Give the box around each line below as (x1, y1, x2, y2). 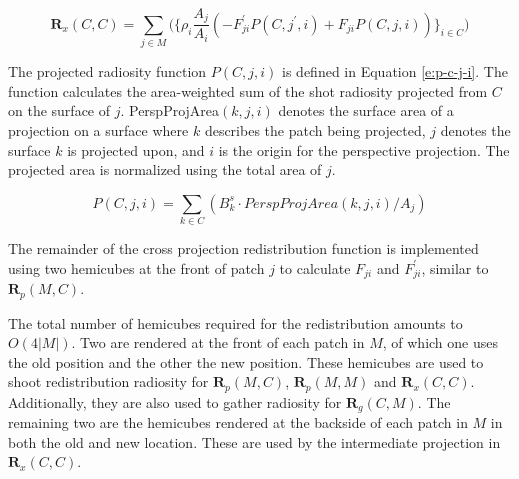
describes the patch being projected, (204, 120, 426, 140)
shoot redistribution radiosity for (8, 371, 209, 392)
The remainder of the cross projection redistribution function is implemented (8, 238, 479, 259)
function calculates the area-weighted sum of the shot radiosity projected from (8, 80, 488, 101)
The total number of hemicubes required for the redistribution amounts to (8, 312, 463, 333)
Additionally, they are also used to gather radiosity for (8, 391, 342, 412)
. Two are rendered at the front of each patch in (71, 332, 365, 353)
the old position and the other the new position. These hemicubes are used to (8, 351, 484, 372)
